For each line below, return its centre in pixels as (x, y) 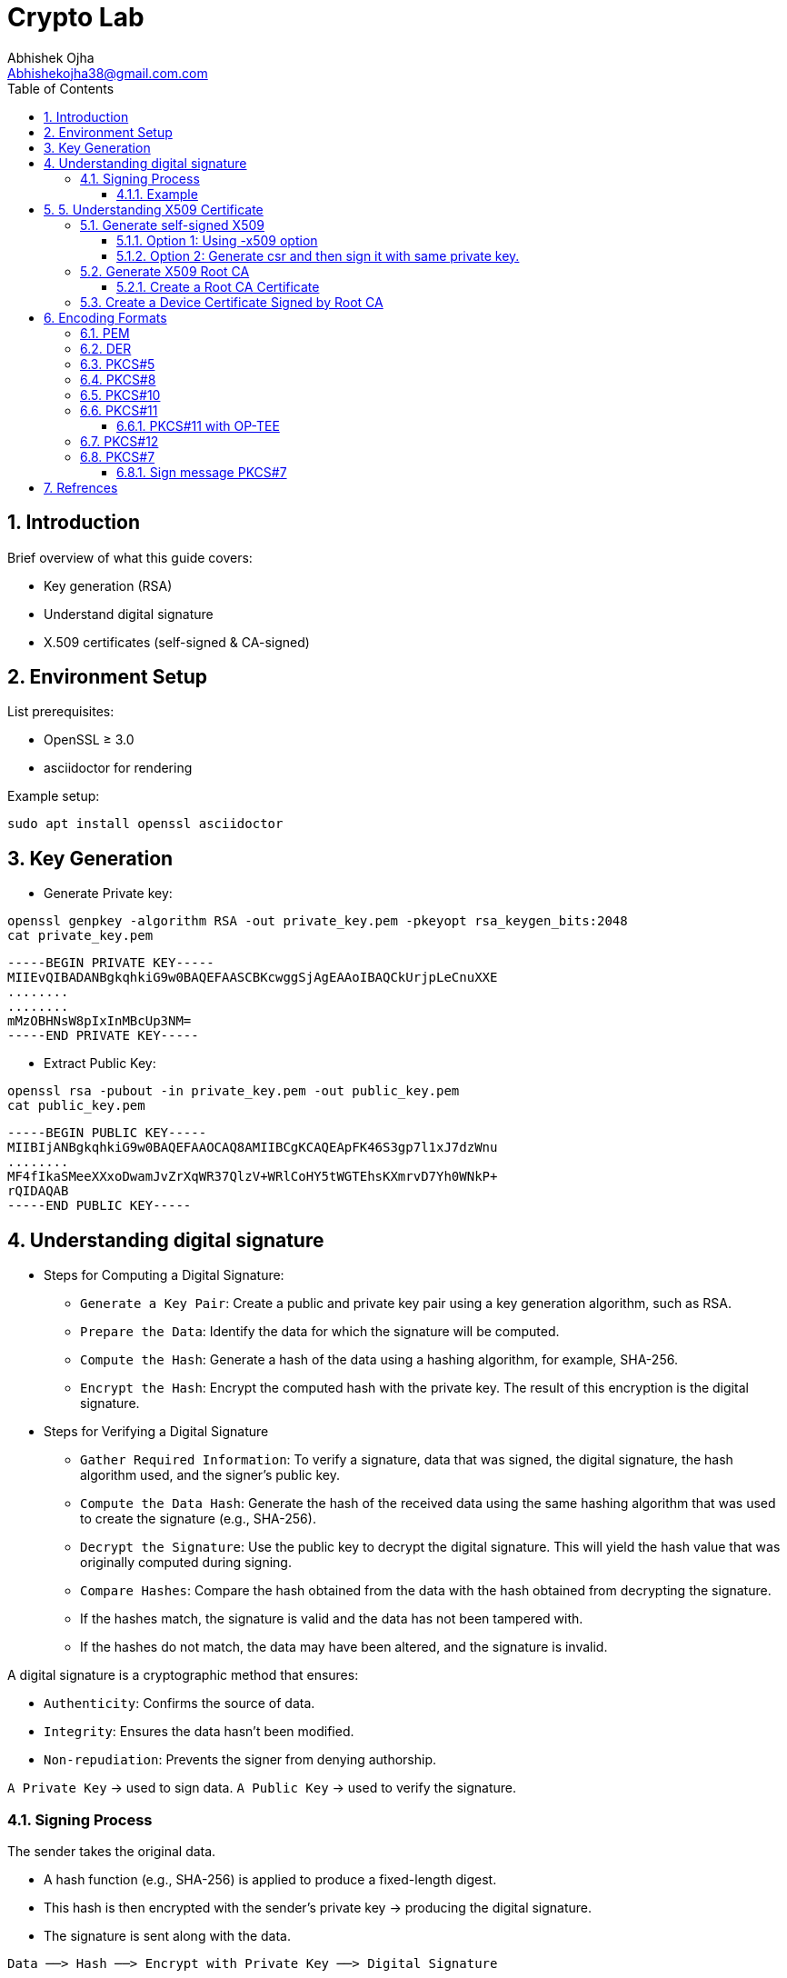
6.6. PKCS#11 (119, 410)
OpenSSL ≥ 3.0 (89, 740)
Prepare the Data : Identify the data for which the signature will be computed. (320, 1332)
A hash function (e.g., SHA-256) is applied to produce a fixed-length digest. (270, 1879)
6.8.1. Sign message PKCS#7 (202, 472)
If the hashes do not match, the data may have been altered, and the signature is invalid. (344, 1647)
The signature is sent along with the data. (167, 1935)
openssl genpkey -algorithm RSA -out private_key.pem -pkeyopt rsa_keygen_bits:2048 (318, 921)
